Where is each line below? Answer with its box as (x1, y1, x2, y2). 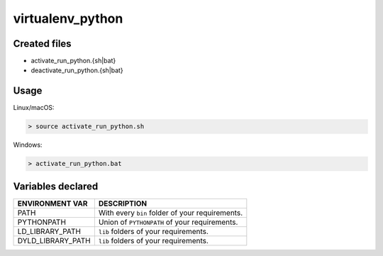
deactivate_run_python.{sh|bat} (30, 66, 123, 74)
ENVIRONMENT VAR (17, 199, 88, 208)
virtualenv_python (13, 11, 123, 26)
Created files (13, 38, 72, 50)
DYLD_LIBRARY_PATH (17, 235, 91, 245)
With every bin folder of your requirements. (98, 208, 243, 218)
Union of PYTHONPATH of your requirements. (98, 217, 238, 227)
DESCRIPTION (98, 199, 148, 208)
